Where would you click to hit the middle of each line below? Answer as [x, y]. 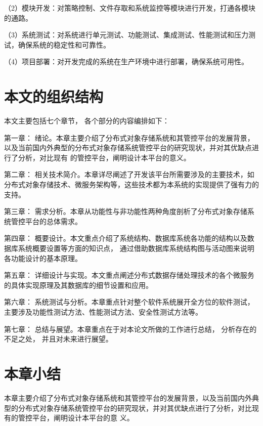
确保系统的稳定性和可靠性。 [64, 44]
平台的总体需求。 [53, 221]
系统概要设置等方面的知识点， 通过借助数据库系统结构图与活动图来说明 [136, 248]
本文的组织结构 [54, 96]
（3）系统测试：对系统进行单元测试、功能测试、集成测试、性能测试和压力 [126, 35]
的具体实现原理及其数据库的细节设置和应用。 [78, 285]
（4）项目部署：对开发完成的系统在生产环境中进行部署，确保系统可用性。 [126, 61]
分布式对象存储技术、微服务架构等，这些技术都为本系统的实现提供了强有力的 [131, 184]
